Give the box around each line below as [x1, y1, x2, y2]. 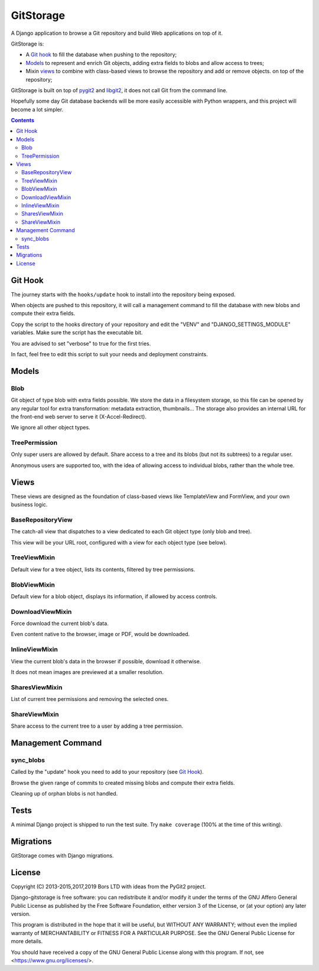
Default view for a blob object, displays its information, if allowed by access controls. [11, 592, 218, 599]
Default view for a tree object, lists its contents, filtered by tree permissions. [11, 566, 196, 573]
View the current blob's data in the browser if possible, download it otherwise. [11, 657, 201, 664]
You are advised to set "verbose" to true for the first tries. [11, 340, 151, 347]
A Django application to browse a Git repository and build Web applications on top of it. [11, 30, 223, 37]
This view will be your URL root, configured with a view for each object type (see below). [11, 539, 227, 546]
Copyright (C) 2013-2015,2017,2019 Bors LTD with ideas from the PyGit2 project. [11, 883, 206, 890]
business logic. [11, 501, 48, 508]
